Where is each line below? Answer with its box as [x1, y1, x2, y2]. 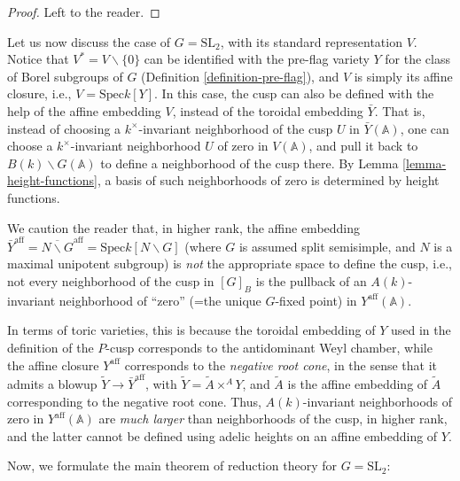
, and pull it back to [308, 136, 418, 155]
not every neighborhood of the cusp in [7, 272, 214, 291]
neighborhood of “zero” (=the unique [58, 291, 261, 309]
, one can [400, 119, 449, 137]
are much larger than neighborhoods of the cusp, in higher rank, [98, 409, 448, 428]
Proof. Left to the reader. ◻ [7, 3, 160, 20]
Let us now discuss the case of [7, 32, 171, 50]
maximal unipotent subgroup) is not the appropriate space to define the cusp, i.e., [7, 254, 452, 273]
